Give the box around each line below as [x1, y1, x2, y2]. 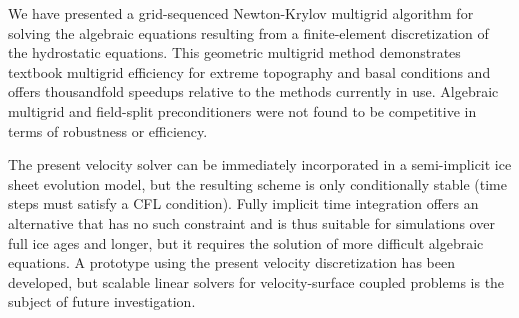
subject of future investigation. [8, 291, 196, 312]
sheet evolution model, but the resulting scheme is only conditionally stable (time [8, 173, 507, 194]
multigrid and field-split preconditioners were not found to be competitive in [8, 100, 477, 121]
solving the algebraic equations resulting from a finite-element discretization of [8, 22, 489, 43]
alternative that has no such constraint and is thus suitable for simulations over [8, 212, 495, 233]
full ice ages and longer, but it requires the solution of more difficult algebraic [8, 232, 484, 253]
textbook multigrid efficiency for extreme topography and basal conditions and [8, 61, 491, 82]
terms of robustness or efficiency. [8, 120, 208, 141]
